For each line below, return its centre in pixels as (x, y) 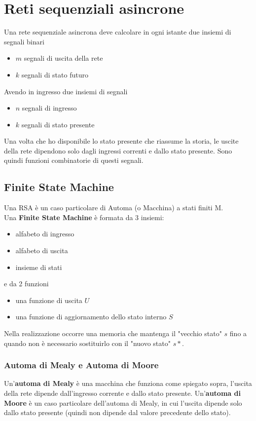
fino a (238, 333)
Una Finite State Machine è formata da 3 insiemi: (84, 217)
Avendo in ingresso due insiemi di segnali (66, 91)
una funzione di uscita (49, 300)
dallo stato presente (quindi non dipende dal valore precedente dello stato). (117, 412)
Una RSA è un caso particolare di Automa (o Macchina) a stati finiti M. (114, 208)
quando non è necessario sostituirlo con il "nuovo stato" (87, 343)
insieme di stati (39, 267)
